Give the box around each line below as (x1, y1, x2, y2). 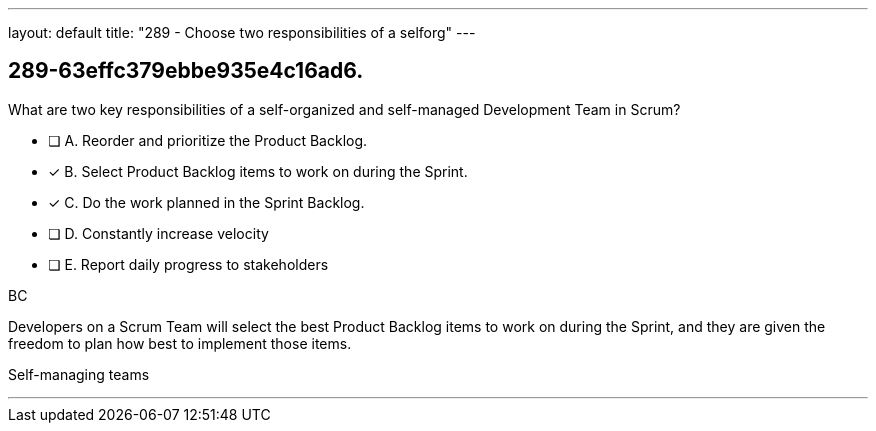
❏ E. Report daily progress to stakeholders (48, 255, 329, 273)
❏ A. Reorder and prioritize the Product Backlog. (48, 131, 368, 149)
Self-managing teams (8, 365, 150, 383)
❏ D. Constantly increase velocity (48, 224, 269, 242)
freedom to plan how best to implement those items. (8, 334, 352, 352)
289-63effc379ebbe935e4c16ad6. (8, 58, 364, 84)
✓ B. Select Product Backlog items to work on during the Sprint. (48, 162, 468, 180)
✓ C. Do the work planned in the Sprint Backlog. (48, 193, 365, 211)
